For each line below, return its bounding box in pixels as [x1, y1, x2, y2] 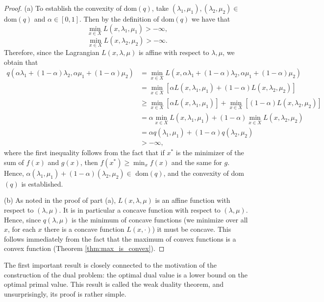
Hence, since [4, 214, 41, 224]
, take [151, 3, 169, 13]
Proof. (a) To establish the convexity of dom [4, 3, 137, 13]
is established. [21, 178, 63, 189]
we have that [191, 14, 230, 24]
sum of [4, 157, 24, 167]
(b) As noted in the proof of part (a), [4, 195, 116, 205]
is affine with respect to [138, 47, 209, 57]
